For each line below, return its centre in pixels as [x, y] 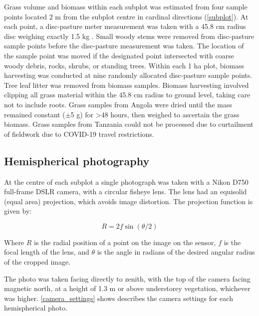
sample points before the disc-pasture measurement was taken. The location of [124, 46]
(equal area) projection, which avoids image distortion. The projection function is [129, 201]
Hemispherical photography [77, 160]
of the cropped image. [37, 262]
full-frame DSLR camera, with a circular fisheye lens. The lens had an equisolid [126, 191]
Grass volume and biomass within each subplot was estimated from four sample [126, 6]
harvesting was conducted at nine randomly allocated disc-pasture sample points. [128, 75]
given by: [18, 211]
